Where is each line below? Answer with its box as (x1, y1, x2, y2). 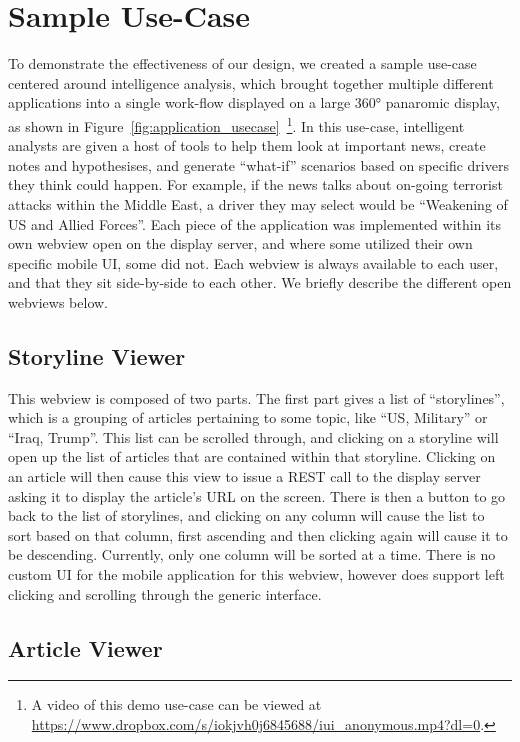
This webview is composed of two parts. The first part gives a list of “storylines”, (8, 387, 505, 408)
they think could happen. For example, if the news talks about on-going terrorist (8, 174, 503, 195)
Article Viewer (8, 632, 163, 663)
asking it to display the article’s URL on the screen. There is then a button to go (8, 485, 506, 506)
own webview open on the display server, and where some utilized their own (8, 233, 473, 254)
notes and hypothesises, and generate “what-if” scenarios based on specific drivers (8, 154, 509, 175)
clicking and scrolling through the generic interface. (8, 583, 322, 604)
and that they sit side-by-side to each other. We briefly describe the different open (8, 272, 512, 293)
